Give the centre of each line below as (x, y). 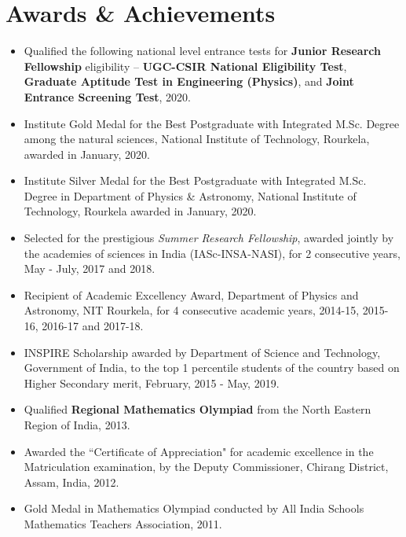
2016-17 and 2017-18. (93, 326)
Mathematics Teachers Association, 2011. (123, 523)
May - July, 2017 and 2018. (90, 268)
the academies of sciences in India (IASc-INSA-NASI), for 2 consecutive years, (212, 253)
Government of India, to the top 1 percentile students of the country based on (212, 368)
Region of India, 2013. (77, 425)
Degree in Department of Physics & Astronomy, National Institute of (190, 195)
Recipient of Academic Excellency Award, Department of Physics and (191, 294)
